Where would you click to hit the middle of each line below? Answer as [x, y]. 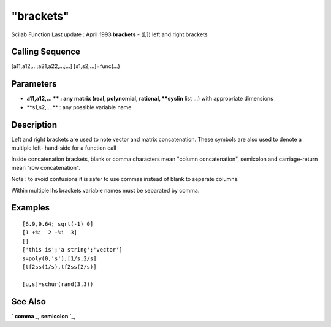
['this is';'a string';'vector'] [72, 250]
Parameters [34, 84]
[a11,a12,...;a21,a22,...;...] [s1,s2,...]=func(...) [66, 66]
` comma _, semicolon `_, [44, 316]
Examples [31, 208]
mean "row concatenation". [46, 167]
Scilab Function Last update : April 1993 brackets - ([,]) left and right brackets [109, 34]
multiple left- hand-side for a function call [64, 148]
